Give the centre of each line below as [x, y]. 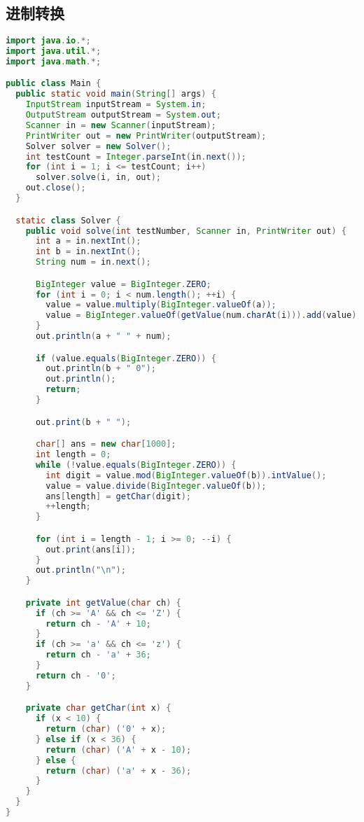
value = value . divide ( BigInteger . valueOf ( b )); [156, 486]
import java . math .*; [54, 61]
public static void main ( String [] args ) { [116, 94]
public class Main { [54, 84]
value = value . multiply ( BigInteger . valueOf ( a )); [161, 305]
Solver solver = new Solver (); [98, 146]
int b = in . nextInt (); [88, 252]
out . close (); [56, 188]
